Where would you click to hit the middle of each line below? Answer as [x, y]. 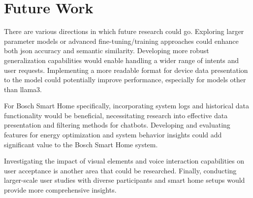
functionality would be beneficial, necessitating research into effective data [116, 115]
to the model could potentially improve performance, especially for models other [125, 80]
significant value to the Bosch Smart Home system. [81, 144]
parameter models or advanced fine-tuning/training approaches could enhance [121, 41]
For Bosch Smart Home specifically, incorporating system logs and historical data [127, 106]
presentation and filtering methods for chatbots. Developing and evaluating [117, 125]
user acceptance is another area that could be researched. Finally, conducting [120, 170]
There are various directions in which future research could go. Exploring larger [124, 31]
